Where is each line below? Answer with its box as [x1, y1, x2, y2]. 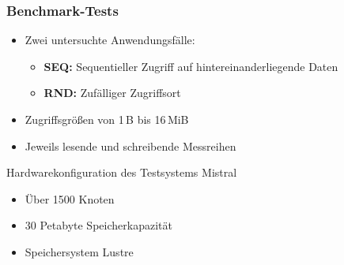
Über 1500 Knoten [25, 190, 115, 207]
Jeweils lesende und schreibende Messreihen [25, 137, 236, 154]
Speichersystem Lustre [25, 243, 134, 259]
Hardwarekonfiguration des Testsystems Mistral [6, 164, 237, 181]
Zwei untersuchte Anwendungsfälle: [25, 32, 195, 48]
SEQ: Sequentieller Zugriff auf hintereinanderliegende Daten [43, 58, 338, 74]
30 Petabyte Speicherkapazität [25, 217, 172, 233]
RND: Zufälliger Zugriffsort [43, 84, 181, 101]
